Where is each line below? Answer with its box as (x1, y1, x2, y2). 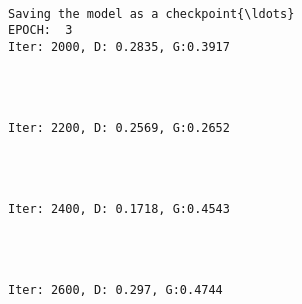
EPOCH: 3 (8, 23, 73, 38)
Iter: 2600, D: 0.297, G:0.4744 (8, 282, 223, 297)
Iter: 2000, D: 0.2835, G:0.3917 (8, 39, 230, 54)
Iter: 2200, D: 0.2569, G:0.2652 (8, 120, 230, 135)
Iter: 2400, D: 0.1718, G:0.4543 (8, 201, 230, 216)
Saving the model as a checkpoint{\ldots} (8, 6, 295, 21)
